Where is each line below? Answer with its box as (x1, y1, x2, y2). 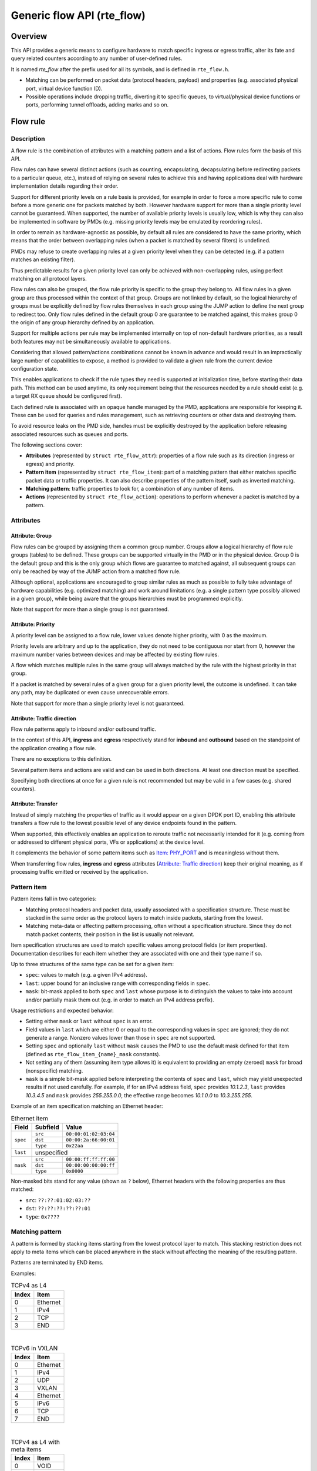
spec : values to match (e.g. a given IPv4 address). (25, 971, 148, 979)
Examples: (11, 1270, 36, 1277)
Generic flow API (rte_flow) (11, 9, 146, 22)
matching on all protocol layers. (11, 275, 87, 282)
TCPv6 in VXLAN (11, 1344, 58, 1353)
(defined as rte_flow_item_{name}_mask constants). (25, 1050, 161, 1057)
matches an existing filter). (11, 256, 76, 263)
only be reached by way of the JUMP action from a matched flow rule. (11, 568, 181, 575)
